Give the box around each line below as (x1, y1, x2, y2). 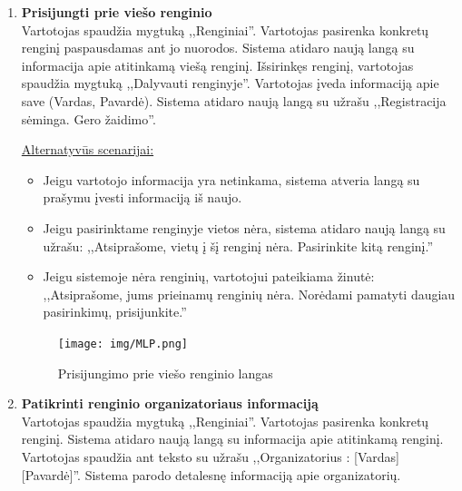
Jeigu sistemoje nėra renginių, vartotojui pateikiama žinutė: (43, 267, 375, 286)
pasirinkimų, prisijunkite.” (43, 302, 187, 321)
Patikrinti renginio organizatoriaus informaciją (21, 394, 319, 413)
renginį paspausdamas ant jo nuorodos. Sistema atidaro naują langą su (21, 38, 415, 57)
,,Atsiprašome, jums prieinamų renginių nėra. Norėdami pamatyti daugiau (43, 284, 456, 303)
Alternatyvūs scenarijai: (21, 140, 154, 159)
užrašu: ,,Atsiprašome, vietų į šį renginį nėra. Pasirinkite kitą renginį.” (43, 236, 433, 255)
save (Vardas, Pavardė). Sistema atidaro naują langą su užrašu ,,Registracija (21, 91, 447, 110)
